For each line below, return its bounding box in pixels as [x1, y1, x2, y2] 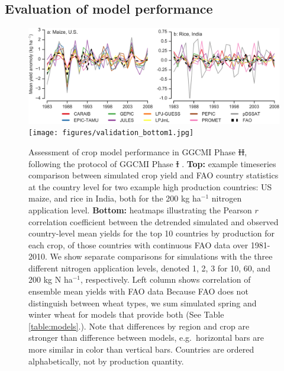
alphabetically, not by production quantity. [28, 354, 184, 367]
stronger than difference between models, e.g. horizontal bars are [28, 331, 264, 344]
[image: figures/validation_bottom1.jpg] [28, 129, 194, 137]
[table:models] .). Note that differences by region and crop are [28, 319, 250, 332]
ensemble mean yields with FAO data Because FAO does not [28, 285, 248, 298]
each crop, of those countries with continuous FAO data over [28, 238, 248, 251]
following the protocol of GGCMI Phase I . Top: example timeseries [28, 157, 276, 169]
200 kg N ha [28, 273, 73, 286]
